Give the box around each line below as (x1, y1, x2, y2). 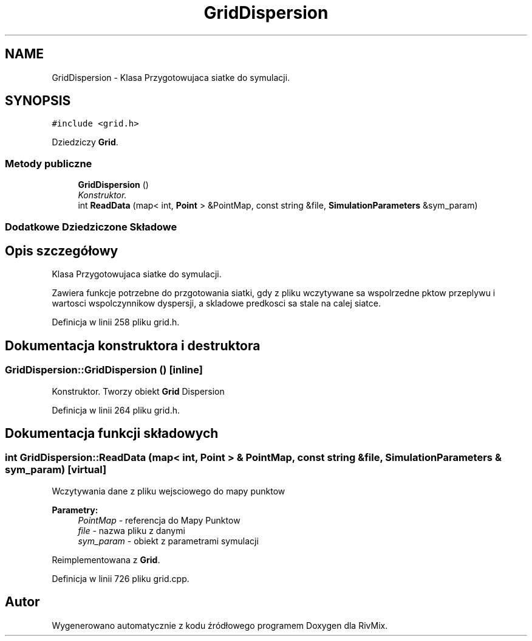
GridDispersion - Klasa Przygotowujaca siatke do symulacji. (52, 72, 290, 83)
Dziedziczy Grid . (52, 137, 118, 148)
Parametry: (52, 504, 98, 515)
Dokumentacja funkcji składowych (5, 426, 219, 442)
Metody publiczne (5, 157, 92, 170)
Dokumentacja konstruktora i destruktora (5, 338, 261, 353)
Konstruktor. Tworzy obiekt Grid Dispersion (52, 386, 225, 397)
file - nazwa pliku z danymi (78, 525, 185, 536)
